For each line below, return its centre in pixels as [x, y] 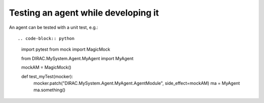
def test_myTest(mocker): [47, 76]
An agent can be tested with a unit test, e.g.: [54, 27]
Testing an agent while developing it [84, 13]
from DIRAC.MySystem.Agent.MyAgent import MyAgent [77, 58]
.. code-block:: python [46, 38]
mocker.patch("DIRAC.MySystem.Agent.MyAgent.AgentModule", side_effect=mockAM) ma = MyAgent [137, 83]
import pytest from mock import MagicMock [66, 49]
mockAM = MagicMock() [46, 67]
